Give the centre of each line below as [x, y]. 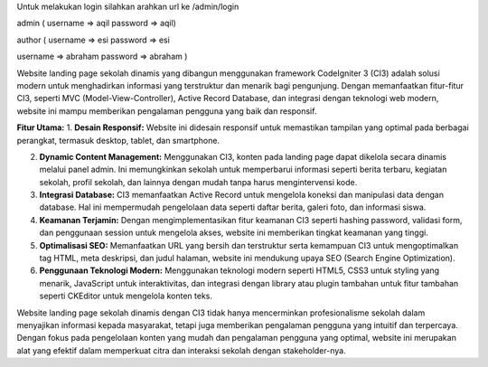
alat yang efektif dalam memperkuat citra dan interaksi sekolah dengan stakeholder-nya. [182, 350]
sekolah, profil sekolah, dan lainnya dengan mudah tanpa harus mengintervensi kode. [198, 182]
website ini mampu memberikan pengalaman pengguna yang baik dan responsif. [167, 111]
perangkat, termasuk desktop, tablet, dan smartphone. [118, 140]
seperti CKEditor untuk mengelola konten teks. [126, 296]
